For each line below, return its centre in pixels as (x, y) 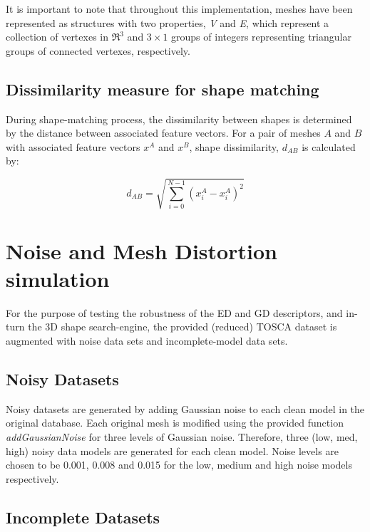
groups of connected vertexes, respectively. (98, 50)
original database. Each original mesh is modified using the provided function (175, 423)
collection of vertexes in (57, 37)
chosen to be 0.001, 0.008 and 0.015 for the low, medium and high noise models (179, 465)
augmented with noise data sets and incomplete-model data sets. (147, 340)
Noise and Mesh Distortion (142, 250)
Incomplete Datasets (83, 517)
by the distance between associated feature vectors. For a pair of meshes (163, 133)
